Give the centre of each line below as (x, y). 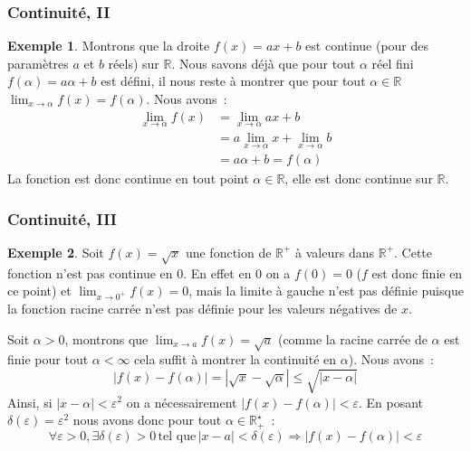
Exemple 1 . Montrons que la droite (109, 46)
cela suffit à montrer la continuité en (235, 359)
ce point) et (39, 291)
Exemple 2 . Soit (56, 252)
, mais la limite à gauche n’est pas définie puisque (326, 291)
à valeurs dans (335, 252)
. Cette (413, 252)
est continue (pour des (367, 46)
